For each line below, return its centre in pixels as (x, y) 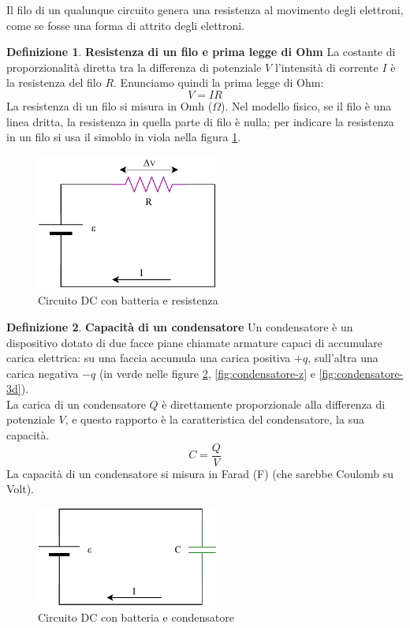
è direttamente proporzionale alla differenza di (274, 404)
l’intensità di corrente (326, 67)
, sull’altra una (343, 358)
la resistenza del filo (54, 82)
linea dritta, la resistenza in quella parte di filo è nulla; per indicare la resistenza (200, 121)
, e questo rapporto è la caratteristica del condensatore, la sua (214, 419)
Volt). (20, 489)
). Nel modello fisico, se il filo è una (306, 105)
